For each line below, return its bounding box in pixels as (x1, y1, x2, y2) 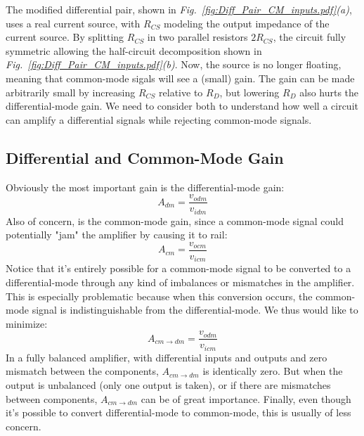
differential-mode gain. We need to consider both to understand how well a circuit (6, 98, 358, 113)
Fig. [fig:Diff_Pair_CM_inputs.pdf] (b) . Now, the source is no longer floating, (6, 57, 342, 72)
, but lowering (219, 84, 280, 99)
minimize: (6, 316, 48, 331)
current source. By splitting (6, 30, 124, 44)
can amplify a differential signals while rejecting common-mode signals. (6, 112, 312, 127)
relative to (159, 84, 203, 99)
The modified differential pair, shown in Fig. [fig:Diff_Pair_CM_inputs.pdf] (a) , (6, 2, 352, 16)
